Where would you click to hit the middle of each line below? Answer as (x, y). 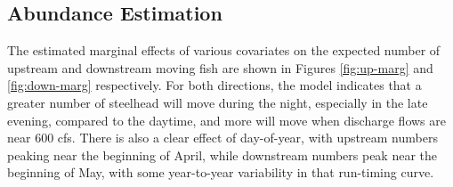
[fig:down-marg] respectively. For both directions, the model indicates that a (214, 85)
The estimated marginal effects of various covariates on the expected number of (224, 50)
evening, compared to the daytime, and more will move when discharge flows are (226, 120)
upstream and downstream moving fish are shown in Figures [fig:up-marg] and (220, 67)
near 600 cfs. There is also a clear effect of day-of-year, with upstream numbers (222, 138)
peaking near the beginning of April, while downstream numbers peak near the (222, 154)
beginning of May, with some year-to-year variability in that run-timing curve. (221, 172)
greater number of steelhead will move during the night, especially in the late (218, 102)
